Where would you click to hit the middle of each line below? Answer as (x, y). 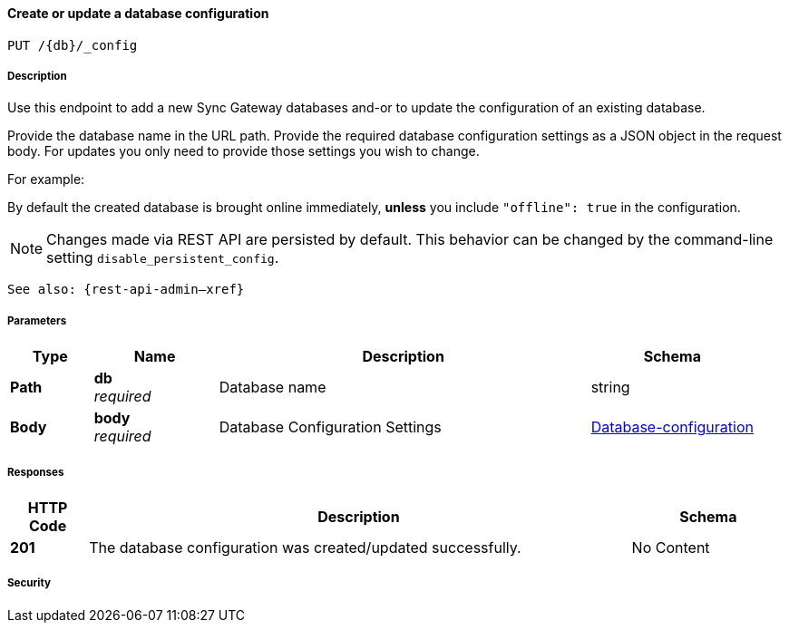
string (610, 388)
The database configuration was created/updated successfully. (305, 547)
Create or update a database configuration (138, 13)
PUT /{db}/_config (73, 45)
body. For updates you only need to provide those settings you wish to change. (244, 151)
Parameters (37, 320)
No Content (671, 547)
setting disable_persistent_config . (163, 258)
